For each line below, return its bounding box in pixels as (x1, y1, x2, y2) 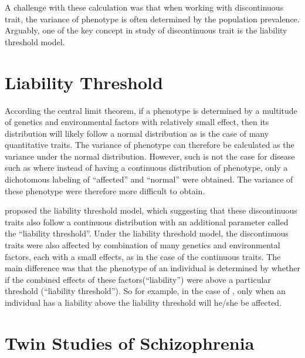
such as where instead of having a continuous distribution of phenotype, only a (5, 161, 288, 174)
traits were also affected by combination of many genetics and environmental (5, 239, 280, 251)
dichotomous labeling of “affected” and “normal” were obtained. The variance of (5, 173, 293, 185)
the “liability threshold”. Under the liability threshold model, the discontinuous (5, 227, 289, 239)
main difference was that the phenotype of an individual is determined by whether (5, 262, 300, 274)
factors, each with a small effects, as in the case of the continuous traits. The (5, 250, 281, 262)
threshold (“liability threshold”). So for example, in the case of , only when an (5, 285, 286, 297)
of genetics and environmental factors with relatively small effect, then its (5, 116, 269, 128)
